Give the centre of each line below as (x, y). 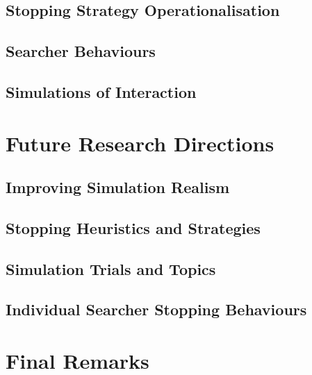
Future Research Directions (140, 143)
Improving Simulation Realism (118, 187)
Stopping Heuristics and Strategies (133, 227)
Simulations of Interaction (101, 91)
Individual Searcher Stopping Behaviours (156, 309)
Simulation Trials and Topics (111, 268)
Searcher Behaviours (81, 51)
